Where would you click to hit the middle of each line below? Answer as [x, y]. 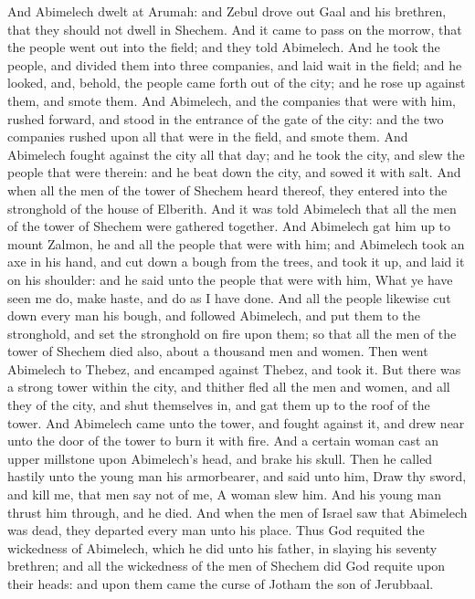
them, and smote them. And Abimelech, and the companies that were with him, [232, 100]
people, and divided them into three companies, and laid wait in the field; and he [235, 64]
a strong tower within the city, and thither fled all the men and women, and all [229, 387]
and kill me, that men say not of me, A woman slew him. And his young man [225, 494]
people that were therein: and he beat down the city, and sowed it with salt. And [234, 172]
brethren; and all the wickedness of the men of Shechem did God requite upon [227, 566]
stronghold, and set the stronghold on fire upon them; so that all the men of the [232, 333]
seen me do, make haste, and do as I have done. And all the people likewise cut [229, 297]
